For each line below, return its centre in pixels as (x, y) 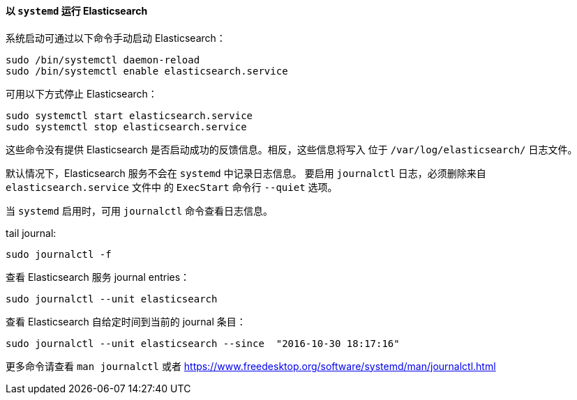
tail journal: (31, 233)
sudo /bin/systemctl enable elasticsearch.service (147, 71)
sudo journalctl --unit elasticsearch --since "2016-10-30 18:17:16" (203, 343)
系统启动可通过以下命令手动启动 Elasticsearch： (116, 38)
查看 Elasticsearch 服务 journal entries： (98, 277)
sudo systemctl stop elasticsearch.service (126, 126)
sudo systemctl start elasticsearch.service (129, 115)
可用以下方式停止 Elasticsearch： (82, 93)
